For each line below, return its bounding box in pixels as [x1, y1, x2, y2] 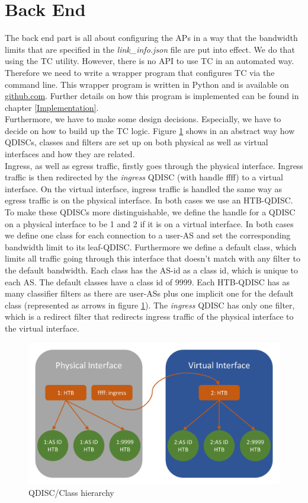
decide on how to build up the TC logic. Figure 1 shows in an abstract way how [5, 124, 295, 136]
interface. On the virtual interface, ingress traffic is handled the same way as [5, 182, 282, 195]
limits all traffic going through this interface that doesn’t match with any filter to [5, 252, 300, 265]
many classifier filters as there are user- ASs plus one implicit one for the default [5, 287, 294, 300]
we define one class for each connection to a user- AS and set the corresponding [5, 229, 291, 241]
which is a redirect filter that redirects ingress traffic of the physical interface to [5, 310, 294, 323]
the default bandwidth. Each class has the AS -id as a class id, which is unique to [5, 264, 299, 276]
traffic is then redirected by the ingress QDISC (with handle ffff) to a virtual [5, 171, 283, 183]
